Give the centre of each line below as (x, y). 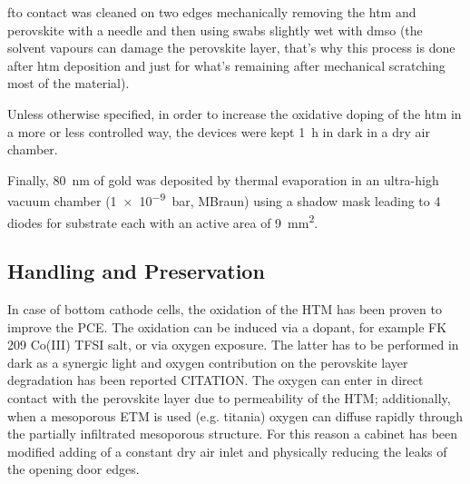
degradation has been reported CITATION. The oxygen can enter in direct (215, 380)
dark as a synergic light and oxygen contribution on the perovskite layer (208, 362)
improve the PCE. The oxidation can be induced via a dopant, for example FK (227, 326)
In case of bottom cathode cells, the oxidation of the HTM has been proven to (225, 309)
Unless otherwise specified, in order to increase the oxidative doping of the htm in (235, 113)
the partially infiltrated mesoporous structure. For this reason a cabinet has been (233, 434)
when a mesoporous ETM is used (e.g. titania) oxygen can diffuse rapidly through (235, 415)
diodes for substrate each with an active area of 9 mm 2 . (163, 221)
